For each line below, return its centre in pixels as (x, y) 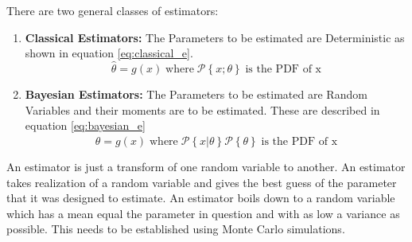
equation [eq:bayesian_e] (85, 125)
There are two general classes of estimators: (113, 10)
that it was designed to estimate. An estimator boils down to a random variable (201, 198)
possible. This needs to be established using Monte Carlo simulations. (176, 229)
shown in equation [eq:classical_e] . (109, 53)
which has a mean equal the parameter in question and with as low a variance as (203, 213)
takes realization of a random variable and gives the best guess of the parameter (202, 182)
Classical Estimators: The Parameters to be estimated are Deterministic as (215, 37)
